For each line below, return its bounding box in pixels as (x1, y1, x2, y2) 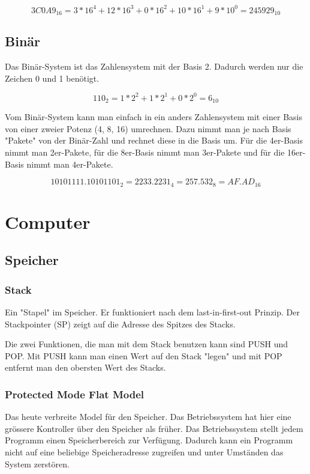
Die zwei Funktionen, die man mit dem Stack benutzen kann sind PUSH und (5, 338, 288, 350)
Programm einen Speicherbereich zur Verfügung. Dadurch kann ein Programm (5, 434, 293, 446)
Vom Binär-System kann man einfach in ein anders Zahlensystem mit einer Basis (5, 111, 302, 123)
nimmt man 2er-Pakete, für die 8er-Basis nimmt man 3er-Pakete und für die (5, 146, 285, 159)
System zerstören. (5, 457, 70, 470)
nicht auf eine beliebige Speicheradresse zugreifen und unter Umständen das (5, 446, 284, 458)
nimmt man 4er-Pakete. (26, 157, 113, 170)
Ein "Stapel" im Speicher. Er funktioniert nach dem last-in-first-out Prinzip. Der (5, 306, 300, 318)
